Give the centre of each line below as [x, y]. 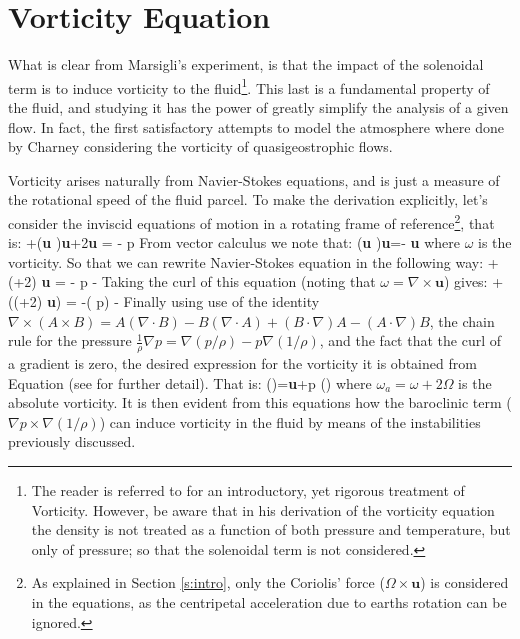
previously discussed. [72, 441]
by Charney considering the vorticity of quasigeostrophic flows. [200, 146]
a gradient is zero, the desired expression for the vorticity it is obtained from [242, 362]
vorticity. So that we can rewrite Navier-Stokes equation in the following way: [246, 261]
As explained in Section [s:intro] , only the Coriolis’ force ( [208, 582]
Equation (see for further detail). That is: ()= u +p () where [190, 382]
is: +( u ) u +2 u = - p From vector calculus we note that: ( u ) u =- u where [234, 242]
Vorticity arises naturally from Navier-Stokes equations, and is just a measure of [254, 179]
